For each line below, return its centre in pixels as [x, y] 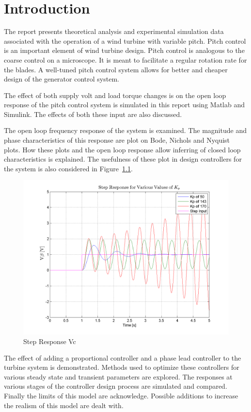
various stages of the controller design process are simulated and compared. [116, 386]
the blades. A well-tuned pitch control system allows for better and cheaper [116, 69]
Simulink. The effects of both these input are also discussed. [93, 114]
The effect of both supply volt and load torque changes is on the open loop [115, 95]
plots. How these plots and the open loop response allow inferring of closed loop [122, 149]
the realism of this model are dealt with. [64, 405]
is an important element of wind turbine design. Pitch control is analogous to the [124, 50]
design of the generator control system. [62, 79]
